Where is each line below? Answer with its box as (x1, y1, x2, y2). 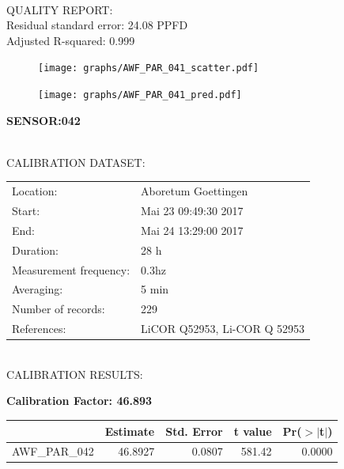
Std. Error (165, 422, 223, 439)
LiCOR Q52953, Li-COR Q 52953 (141, 320, 304, 337)
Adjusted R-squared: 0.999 (6, 32, 135, 48)
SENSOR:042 (6, 112, 81, 128)
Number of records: (12, 301, 105, 317)
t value (233, 422, 272, 439)
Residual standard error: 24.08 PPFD (6, 17, 188, 33)
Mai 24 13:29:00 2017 (141, 221, 244, 238)
